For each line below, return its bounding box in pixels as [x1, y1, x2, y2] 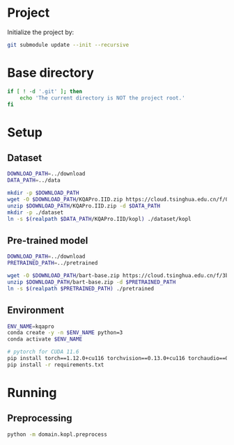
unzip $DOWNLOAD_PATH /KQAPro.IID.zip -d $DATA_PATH [7, 202, 160, 210]
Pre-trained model [7, 235, 88, 247]
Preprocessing [7, 412, 72, 424]
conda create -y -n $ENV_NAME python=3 [7, 329, 123, 336]
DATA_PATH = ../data [7, 177, 61, 184]
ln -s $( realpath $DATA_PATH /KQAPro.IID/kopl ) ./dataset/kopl [7, 215, 192, 222]
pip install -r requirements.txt [7, 361, 104, 368]
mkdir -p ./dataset [7, 209, 64, 216]
